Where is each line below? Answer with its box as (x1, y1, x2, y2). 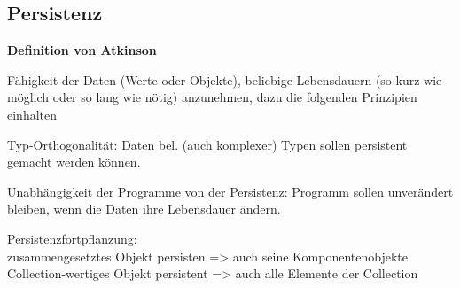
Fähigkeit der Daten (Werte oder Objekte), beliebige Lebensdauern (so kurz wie (7, 70, 442, 89)
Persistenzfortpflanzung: (7, 229, 137, 247)
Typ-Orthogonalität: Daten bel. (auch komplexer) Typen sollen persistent (7, 135, 408, 153)
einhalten (7, 105, 58, 123)
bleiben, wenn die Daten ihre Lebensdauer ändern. (7, 199, 281, 218)
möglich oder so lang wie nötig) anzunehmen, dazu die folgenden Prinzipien (7, 88, 417, 106)
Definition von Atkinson (7, 41, 157, 59)
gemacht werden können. (7, 152, 141, 171)
